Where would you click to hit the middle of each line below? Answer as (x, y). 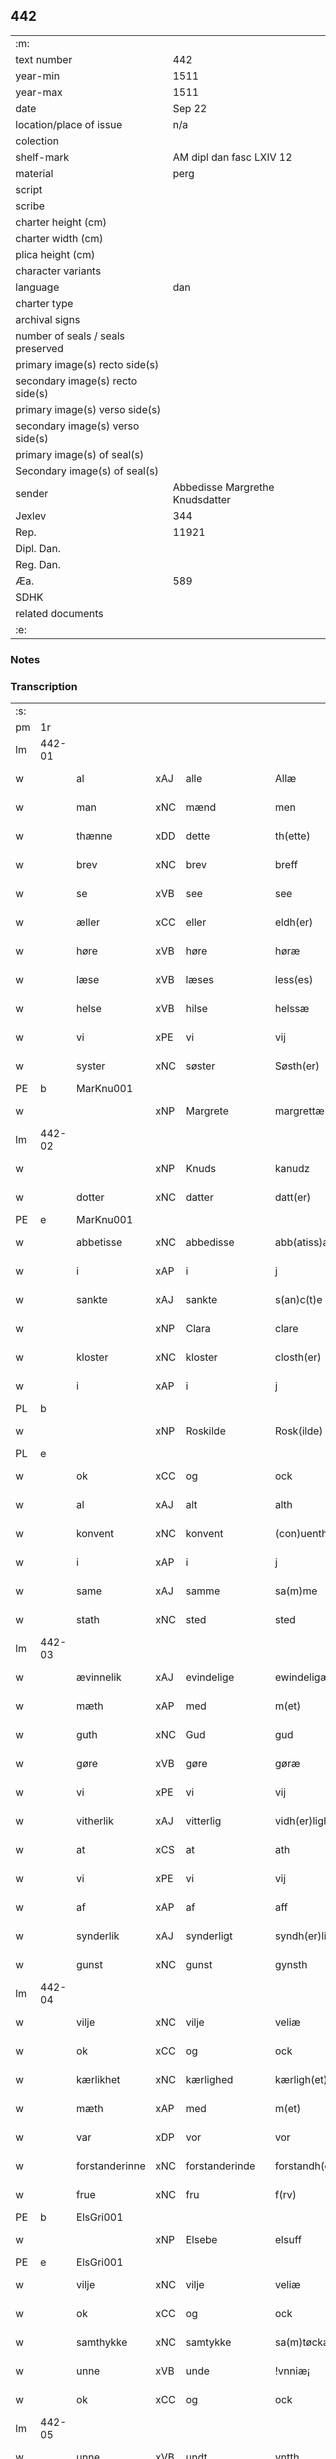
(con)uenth (301, 1534)
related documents (59, 613)
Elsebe (201, 2240)
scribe (30, 206)
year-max (39, 92)
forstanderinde (220, 2166)
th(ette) (292, 836)
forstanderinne (111, 2166)
